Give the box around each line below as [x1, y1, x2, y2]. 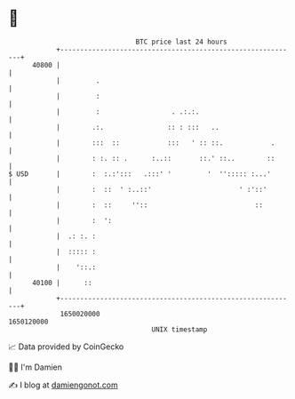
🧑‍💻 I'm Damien [8, 362, 63, 372]
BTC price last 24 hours [135, 37, 227, 46]
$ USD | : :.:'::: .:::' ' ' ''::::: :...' [8, 169, 272, 179]
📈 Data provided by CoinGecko [8, 341, 124, 352]
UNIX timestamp [151, 324, 208, 334]
